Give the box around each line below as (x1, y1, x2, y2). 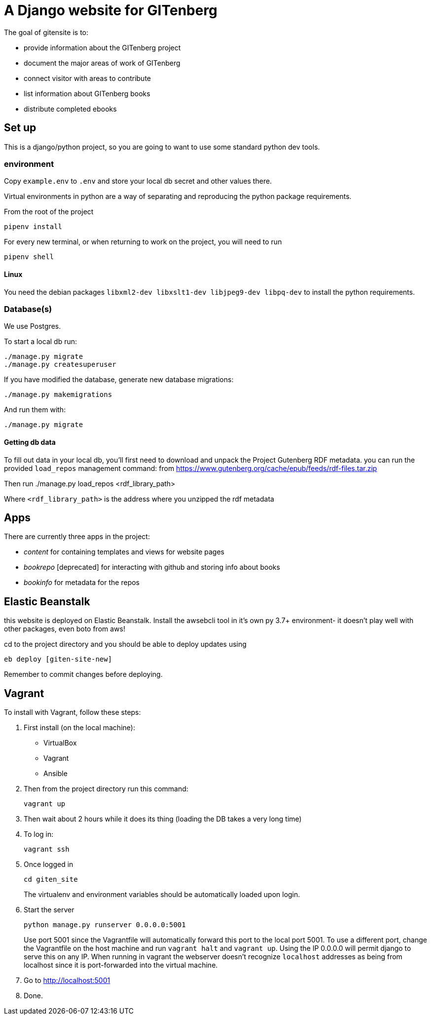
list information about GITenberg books (24, 89, 150, 98)
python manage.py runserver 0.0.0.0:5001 (24, 921, 186, 929)
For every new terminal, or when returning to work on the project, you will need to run (4, 237, 282, 246)
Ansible (43, 769, 68, 778)
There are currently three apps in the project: (4, 532, 150, 541)
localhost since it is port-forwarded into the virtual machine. (24, 961, 218, 970)
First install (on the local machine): (24, 723, 135, 732)
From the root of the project (4, 207, 94, 216)
